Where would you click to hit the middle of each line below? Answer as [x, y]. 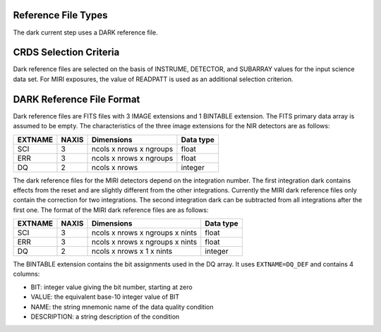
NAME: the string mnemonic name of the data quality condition [122, 307]
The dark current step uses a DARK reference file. [85, 32]
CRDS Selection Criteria [66, 53]
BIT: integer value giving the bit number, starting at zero [112, 287]
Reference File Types [60, 15]
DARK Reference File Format [77, 99]
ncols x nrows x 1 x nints [132, 252]
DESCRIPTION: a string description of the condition [105, 316]
